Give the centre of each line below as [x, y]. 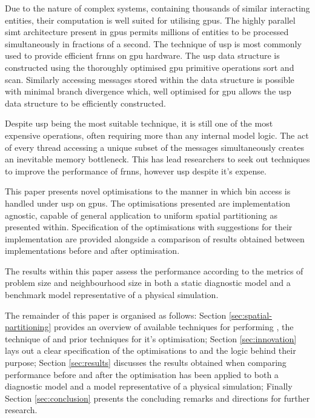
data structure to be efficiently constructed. [85, 103]
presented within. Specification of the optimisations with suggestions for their [149, 227]
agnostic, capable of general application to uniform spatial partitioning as [141, 215]
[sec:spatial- [250, 315]
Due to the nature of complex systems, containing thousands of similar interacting [157, 8]
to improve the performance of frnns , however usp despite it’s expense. [136, 171]
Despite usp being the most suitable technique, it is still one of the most [139, 123]
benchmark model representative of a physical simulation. [112, 295]
